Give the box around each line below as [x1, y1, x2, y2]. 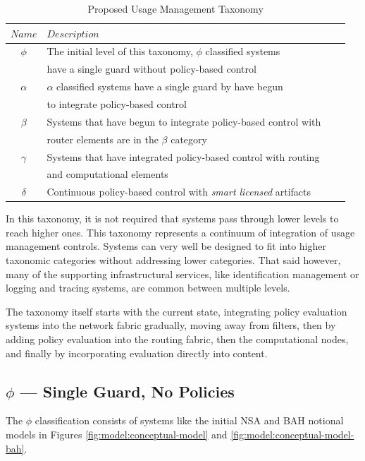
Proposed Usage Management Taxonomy [87, 1, 264, 16]
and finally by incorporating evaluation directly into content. [6, 345, 268, 360]
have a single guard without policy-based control [47, 61, 256, 76]
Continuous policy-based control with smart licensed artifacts [47, 184, 311, 199]
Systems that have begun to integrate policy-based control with [47, 114, 321, 128]
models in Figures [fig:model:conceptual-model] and [6, 427, 228, 442]
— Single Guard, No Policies [20, 380, 235, 402]
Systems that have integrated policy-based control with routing [47, 149, 320, 164]
